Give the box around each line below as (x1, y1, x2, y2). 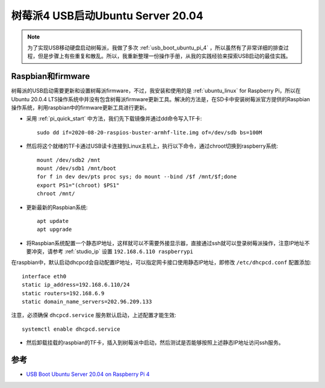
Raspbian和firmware (11, 71, 90, 81)
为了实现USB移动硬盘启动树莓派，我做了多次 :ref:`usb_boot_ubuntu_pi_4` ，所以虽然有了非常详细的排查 (27, 44, 284, 51)
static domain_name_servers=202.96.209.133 (22, 298, 152, 305)
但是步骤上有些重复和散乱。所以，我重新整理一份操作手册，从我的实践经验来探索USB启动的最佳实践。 (37, 52, 291, 60)
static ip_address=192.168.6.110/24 (22, 281, 130, 289)
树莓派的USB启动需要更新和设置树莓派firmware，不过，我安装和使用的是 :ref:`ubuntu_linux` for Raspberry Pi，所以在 (11, 87, 301, 95)
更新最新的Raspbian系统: (26, 204, 88, 211)
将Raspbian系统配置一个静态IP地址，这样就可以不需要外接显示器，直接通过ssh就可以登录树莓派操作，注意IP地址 (26, 239, 305, 246)
